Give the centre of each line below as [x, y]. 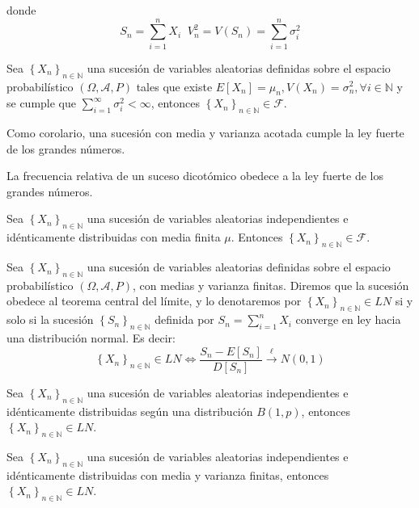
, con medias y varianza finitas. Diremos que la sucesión [271, 285]
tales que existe [174, 86]
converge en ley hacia [348, 319]
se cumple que [42, 103]
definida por [184, 319]
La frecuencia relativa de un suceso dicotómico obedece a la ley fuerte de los [195, 176]
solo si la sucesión [50, 319]
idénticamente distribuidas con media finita [114, 237]
